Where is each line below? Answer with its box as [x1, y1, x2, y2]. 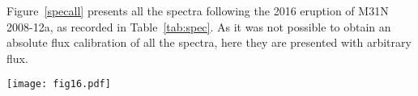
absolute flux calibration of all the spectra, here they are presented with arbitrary [6, 34, 412, 51]
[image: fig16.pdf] [6, 78, 111, 90]
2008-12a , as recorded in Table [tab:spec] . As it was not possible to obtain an [6, 18, 391, 35]
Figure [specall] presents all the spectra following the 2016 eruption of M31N [6, 2, 389, 19]
